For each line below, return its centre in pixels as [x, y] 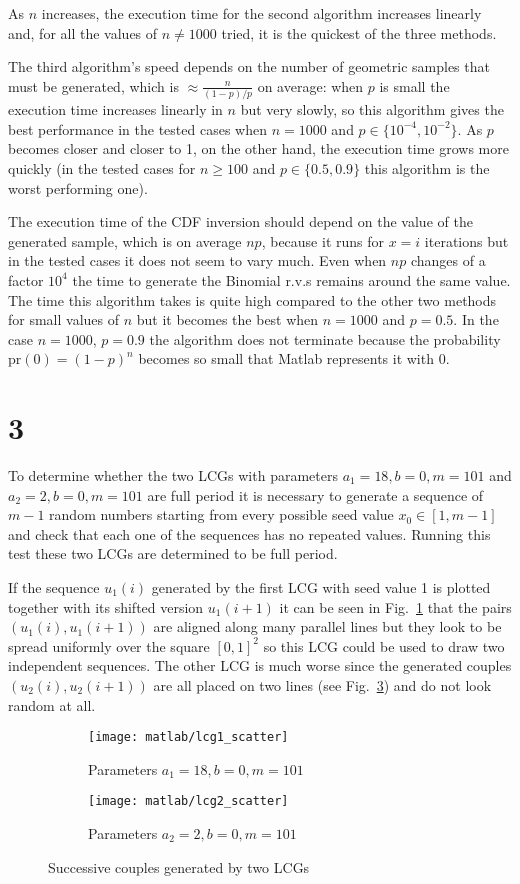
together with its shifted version [106, 606]
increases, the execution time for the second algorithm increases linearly [261, 13]
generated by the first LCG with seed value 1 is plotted [321, 586]
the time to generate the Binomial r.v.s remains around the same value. [291, 279]
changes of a [448, 260]
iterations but [466, 240]
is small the [414, 85]
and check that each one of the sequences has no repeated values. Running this [249, 533]
